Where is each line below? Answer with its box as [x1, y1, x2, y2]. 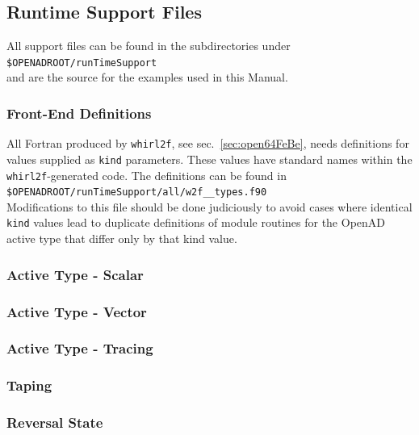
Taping [6, 375, 52, 395]
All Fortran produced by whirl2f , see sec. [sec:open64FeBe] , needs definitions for [6, 135, 409, 152]
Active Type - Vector [6, 301, 147, 321]
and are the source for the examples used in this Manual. [6, 69, 288, 86]
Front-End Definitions [6, 102, 152, 123]
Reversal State [6, 412, 103, 433]
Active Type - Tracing [6, 338, 153, 358]
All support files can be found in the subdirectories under [6, 37, 291, 54]
